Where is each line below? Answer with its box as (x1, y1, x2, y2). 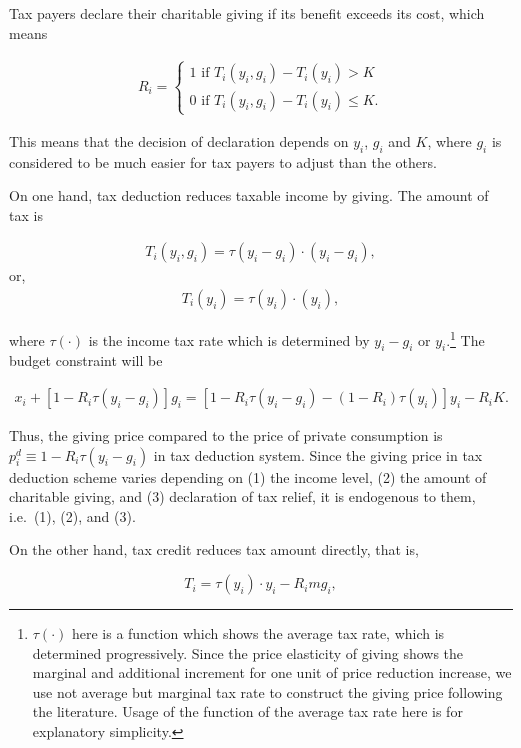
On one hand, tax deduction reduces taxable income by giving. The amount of (9, 185, 489, 206)
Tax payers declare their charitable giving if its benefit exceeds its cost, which (9, 3, 485, 23)
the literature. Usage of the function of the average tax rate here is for (32, 701, 463, 722)
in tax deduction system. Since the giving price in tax (153, 444, 483, 465)
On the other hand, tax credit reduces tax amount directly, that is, (9, 539, 419, 560)
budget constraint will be (9, 350, 163, 371)
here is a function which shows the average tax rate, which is (71, 623, 445, 644)
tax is (9, 204, 43, 225)
